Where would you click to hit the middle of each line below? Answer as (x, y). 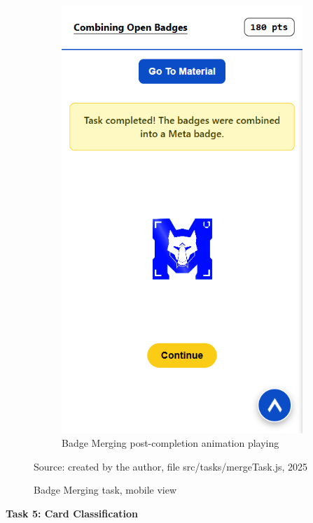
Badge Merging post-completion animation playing (171, 443)
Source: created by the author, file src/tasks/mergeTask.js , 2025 (171, 466)
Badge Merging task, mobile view (105, 490)
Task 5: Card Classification (72, 513)
